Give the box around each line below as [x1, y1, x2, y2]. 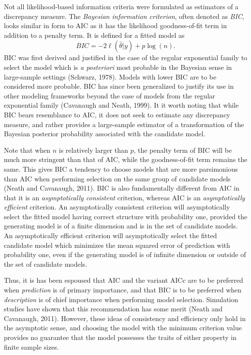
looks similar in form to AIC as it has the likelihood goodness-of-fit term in [4, 20, 227, 31]
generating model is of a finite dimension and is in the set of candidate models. [4, 221, 238, 231]
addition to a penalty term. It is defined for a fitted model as [4, 30, 185, 40]
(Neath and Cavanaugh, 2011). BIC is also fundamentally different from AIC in [4, 183, 239, 193]
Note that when [4, 145, 51, 155]
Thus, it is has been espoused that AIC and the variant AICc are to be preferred [4, 275, 243, 285]
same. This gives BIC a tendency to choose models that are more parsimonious [4, 163, 238, 174]
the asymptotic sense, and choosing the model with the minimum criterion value [4, 323, 242, 333]
